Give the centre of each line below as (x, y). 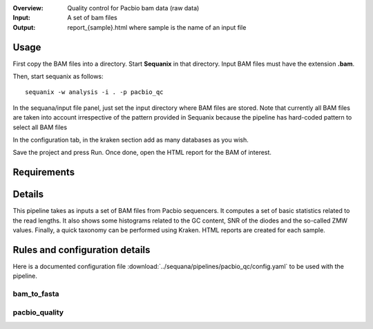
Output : (24, 27)
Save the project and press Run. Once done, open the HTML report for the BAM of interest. (142, 153)
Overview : (28, 8)
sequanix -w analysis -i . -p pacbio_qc (94, 92)
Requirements (44, 172)
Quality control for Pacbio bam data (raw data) (133, 8)
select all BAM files (40, 127)
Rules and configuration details (82, 250)
